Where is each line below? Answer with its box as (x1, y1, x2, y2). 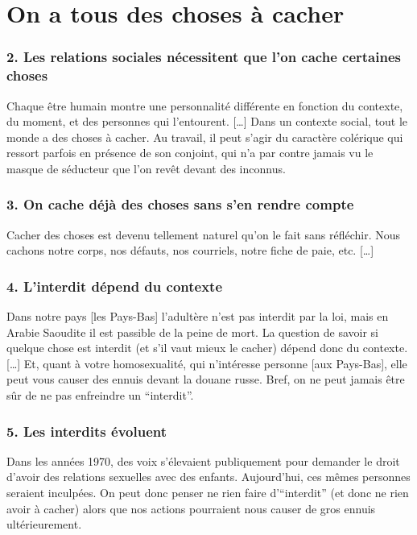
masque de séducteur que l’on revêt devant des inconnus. (6, 160, 286, 176)
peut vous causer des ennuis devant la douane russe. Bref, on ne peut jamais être (6, 371, 405, 388)
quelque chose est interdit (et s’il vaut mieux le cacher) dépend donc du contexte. (6, 339, 408, 356)
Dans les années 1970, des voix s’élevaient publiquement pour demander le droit (6, 452, 400, 469)
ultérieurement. (6, 516, 82, 533)
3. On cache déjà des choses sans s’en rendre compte (6, 194, 354, 214)
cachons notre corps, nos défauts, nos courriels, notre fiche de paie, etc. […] (6, 242, 374, 259)
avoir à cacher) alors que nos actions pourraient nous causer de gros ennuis (6, 500, 376, 516)
